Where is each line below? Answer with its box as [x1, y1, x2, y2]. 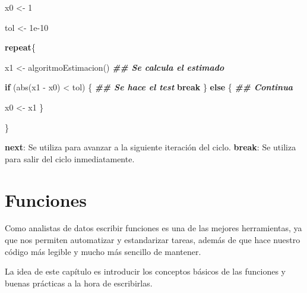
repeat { [5, 41, 36, 53]
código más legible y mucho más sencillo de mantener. [5, 245, 201, 257]
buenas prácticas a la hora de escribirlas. [5, 276, 153, 289]
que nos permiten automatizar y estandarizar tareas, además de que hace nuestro [5, 234, 300, 246]
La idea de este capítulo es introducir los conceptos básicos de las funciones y [5, 265, 286, 278]
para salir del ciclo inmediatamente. [5, 152, 135, 165]
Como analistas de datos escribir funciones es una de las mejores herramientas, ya [5, 222, 302, 234]
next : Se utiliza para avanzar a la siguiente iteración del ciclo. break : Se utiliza [5, 141, 296, 153]
